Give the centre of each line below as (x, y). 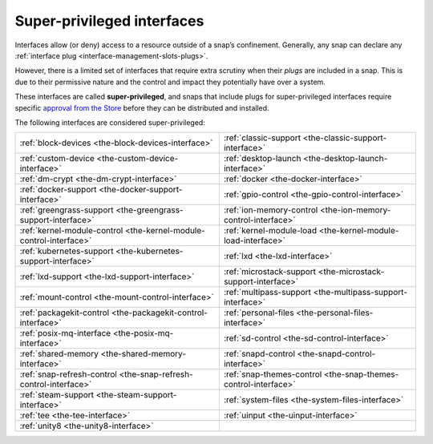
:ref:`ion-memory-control (271, 210)
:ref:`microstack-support (270, 272)
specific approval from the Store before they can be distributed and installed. (142, 107)
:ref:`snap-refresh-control (69, 374)
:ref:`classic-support (262, 138)
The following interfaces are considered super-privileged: (110, 122)
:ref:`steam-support (57, 395)
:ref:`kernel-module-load (270, 231)
